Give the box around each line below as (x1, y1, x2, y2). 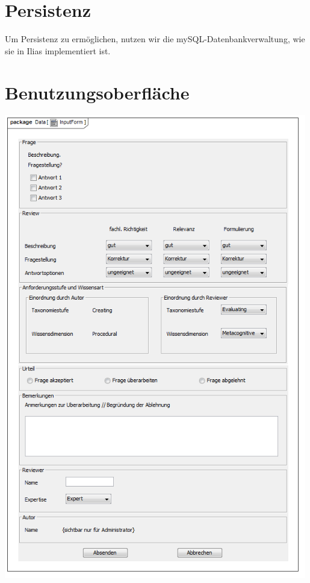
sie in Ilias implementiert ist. (5, 44, 111, 57)
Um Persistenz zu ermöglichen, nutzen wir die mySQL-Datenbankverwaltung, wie (5, 33, 305, 45)
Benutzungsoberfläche (5, 80, 190, 104)
